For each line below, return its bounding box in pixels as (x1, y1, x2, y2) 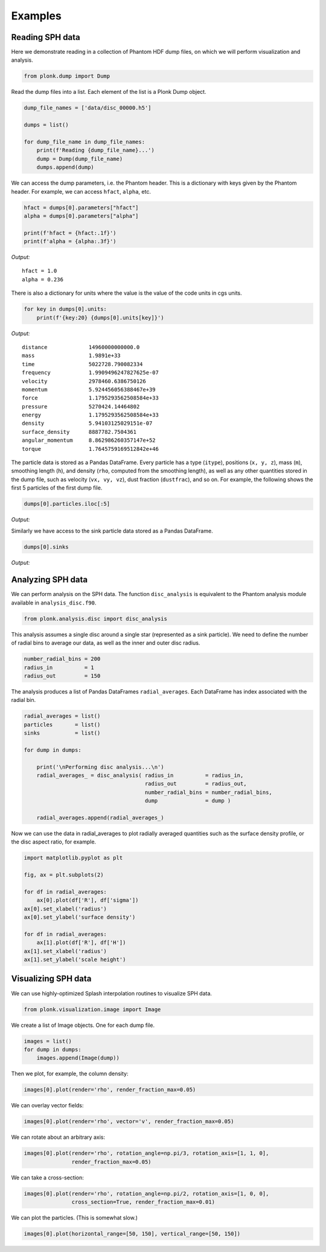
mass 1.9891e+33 (22, 352, 121, 359)
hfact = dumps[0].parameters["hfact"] (24, 204, 139, 211)
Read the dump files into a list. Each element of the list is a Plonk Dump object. (11, 88, 206, 96)
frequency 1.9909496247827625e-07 (22, 369, 159, 376)
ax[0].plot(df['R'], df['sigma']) (36, 897, 139, 904)
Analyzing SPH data (11, 575, 88, 585)
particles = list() (24, 721, 101, 728)
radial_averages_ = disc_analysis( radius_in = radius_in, (36, 772, 244, 779)
